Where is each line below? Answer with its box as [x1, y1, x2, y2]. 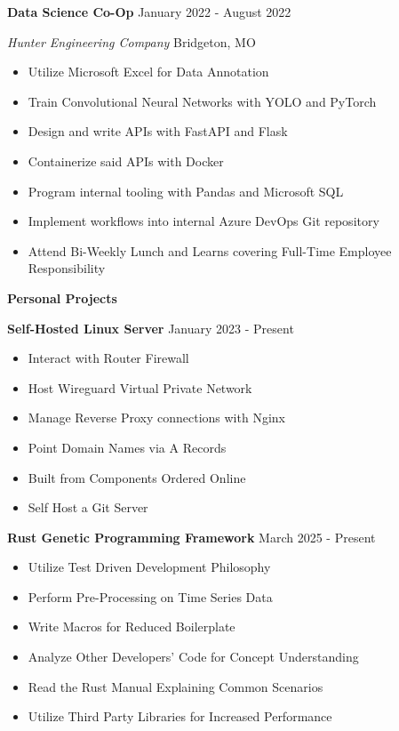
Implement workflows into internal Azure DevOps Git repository [28, 212, 379, 230]
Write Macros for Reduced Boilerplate [28, 617, 235, 636]
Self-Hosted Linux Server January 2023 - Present [7, 318, 294, 337]
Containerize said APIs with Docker [28, 151, 224, 170]
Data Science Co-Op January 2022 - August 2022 [7, 3, 291, 20]
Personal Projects [7, 288, 117, 307]
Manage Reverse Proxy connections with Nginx [28, 408, 285, 427]
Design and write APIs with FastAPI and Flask [28, 122, 288, 141]
